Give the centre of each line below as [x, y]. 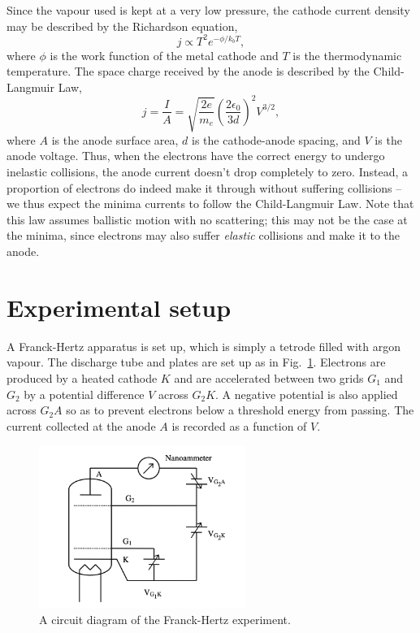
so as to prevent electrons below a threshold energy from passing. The [240, 410]
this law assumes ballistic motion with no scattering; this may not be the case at [207, 219]
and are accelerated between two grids [269, 377]
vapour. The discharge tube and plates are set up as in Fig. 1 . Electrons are [196, 362]
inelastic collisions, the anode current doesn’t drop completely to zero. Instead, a [208, 172]
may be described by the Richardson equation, [122, 26]
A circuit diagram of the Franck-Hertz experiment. [165, 620]
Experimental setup [119, 307]
